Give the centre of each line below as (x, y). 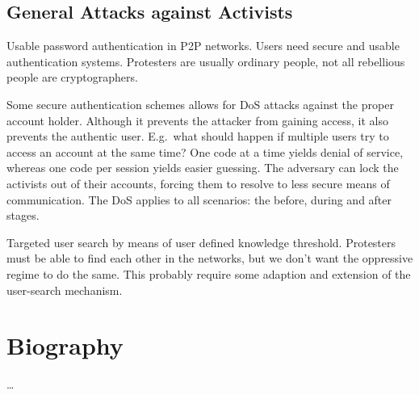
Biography (65, 345)
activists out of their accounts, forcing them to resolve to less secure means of (198, 183)
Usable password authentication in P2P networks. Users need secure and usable (203, 46)
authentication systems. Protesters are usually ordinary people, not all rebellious (206, 61)
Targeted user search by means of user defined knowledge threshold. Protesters (201, 242)
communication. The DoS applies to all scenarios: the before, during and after (199, 199)
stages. (23, 215)
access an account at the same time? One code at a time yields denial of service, (205, 151)
